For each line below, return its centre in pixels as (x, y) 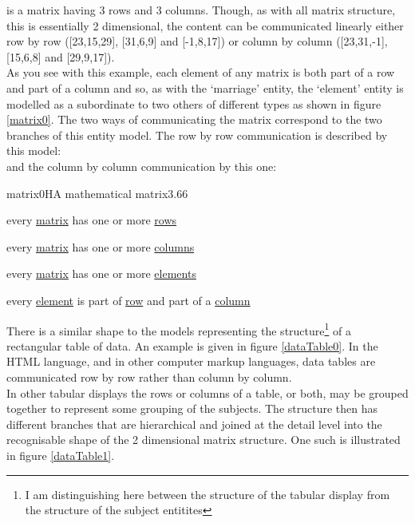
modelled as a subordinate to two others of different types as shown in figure (194, 103)
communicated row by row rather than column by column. (149, 376)
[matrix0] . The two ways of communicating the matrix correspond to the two (194, 119)
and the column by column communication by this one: (142, 166)
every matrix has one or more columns (101, 246)
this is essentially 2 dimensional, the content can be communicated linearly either (205, 25)
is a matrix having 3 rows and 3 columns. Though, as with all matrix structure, (201, 10)
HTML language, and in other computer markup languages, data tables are (191, 361)
